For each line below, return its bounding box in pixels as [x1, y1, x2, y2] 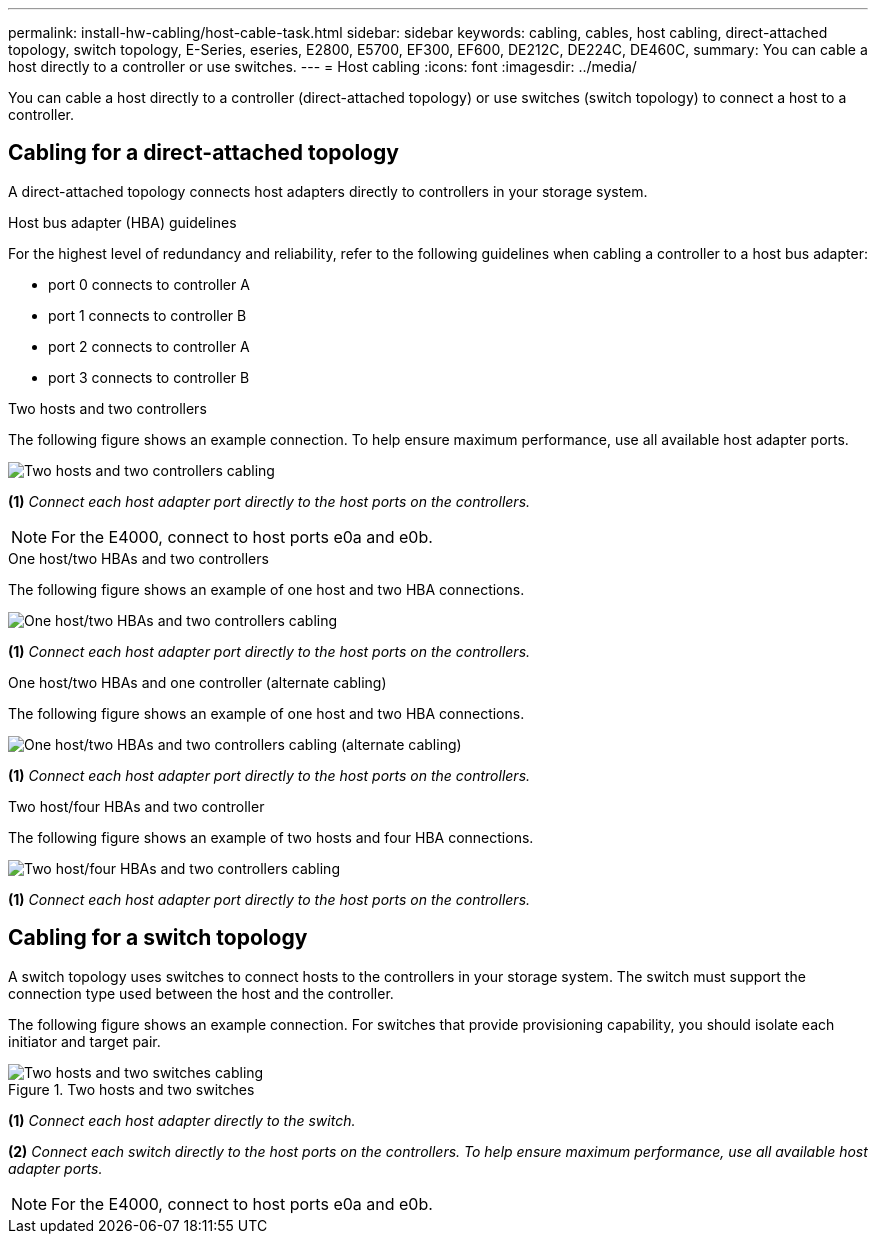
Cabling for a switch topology [8, 925, 308, 951]
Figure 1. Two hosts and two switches [8, 1080, 255, 1098]
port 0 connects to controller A [48, 275, 250, 293]
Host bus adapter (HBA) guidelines [8, 213, 237, 231]
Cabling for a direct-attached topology [8, 140, 399, 166]
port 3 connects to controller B [48, 368, 250, 386]
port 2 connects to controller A [48, 337, 250, 355]
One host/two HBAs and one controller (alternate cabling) [8, 673, 387, 691]
